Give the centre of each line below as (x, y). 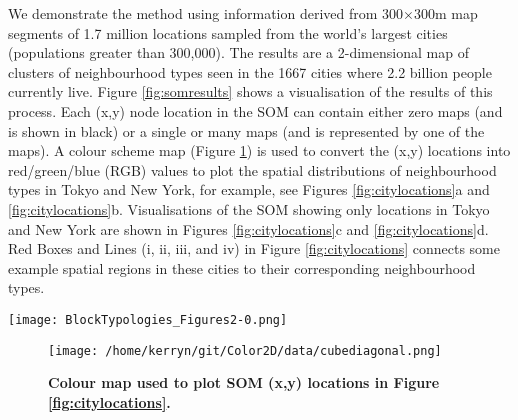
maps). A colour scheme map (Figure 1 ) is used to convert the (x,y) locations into (259, 150)
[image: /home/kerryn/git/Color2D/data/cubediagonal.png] (245, 350)
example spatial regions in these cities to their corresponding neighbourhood (242, 267)
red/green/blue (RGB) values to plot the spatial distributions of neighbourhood (252, 169)
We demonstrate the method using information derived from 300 (206, 13)
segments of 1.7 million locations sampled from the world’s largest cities (228, 32)
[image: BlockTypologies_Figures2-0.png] (148, 319)
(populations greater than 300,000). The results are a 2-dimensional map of (238, 52)
